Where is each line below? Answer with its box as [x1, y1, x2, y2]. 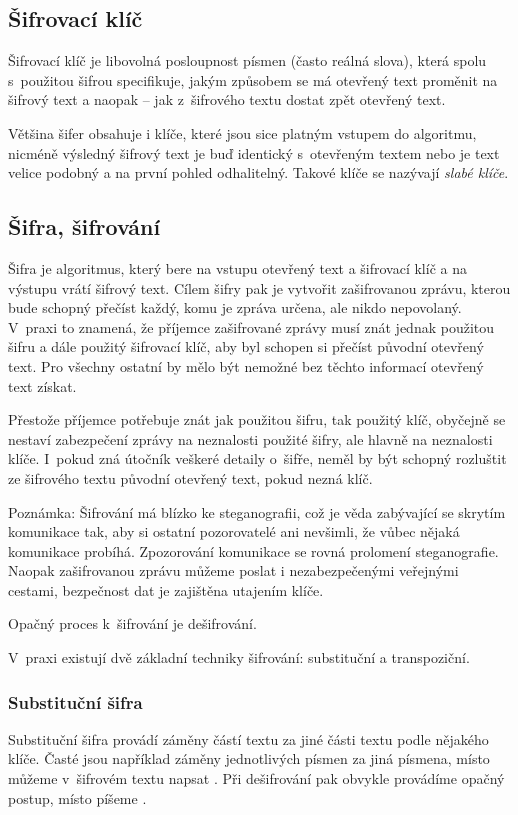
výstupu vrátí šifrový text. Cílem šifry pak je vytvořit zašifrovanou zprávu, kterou [8, 277, 511, 298]
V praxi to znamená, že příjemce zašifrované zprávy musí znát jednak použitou [8, 316, 495, 337]
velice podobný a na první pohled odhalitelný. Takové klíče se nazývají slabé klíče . [8, 162, 509, 183]
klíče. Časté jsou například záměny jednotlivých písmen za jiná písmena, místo [8, 748, 490, 769]
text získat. [8, 375, 77, 396]
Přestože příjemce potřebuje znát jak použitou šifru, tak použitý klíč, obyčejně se [8, 409, 506, 430]
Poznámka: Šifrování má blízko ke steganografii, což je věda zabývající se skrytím [8, 501, 506, 522]
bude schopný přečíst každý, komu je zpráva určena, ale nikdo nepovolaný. [8, 297, 462, 318]
